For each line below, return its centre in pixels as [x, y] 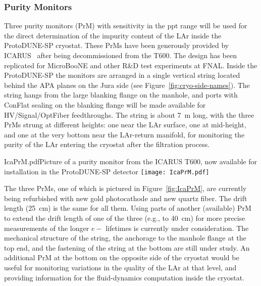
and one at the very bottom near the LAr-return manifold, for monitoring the [124, 134]
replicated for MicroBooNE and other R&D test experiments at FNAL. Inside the [131, 65]
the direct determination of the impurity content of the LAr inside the [113, 35]
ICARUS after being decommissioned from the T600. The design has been [120, 55]
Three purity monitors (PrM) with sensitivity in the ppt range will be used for [126, 26]
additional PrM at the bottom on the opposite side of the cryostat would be [122, 257]
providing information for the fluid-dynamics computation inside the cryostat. [124, 277]
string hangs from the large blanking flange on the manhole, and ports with [121, 95]
